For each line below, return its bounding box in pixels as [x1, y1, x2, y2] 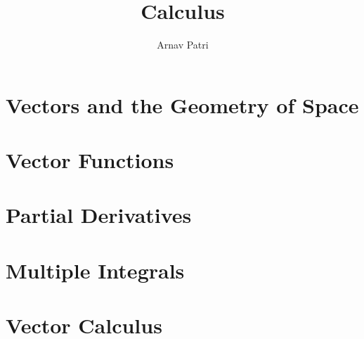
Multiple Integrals [6, 255, 185, 284]
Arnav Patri [157, 37, 209, 52]
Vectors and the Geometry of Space [6, 90, 359, 119]
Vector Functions [6, 146, 174, 174]
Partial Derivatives [6, 200, 192, 229]
